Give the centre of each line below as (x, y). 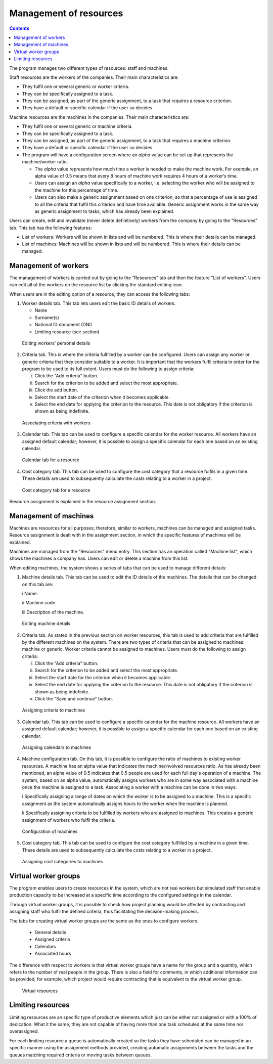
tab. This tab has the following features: (51, 228)
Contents (19, 28)
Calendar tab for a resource (51, 460)
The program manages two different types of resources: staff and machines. (89, 68)
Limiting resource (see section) (67, 332)
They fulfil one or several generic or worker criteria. (76, 86)
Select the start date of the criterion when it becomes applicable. (102, 397)
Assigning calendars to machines (57, 747)
